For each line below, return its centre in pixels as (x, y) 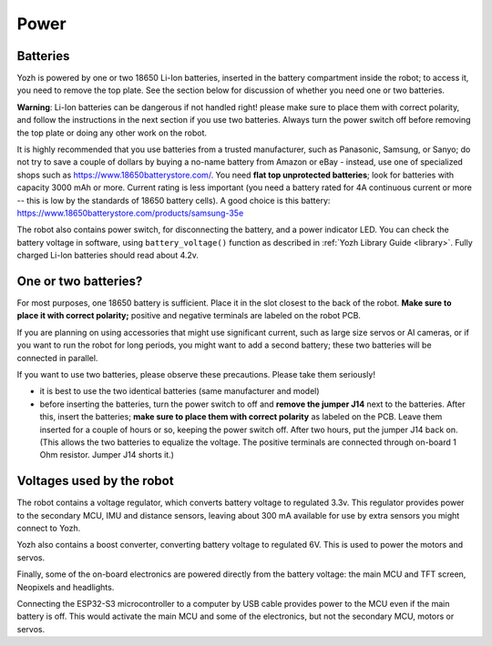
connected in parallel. (57, 358)
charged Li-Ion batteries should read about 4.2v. (108, 256)
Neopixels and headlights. (66, 587)
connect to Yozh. (49, 529)
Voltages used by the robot (95, 481)
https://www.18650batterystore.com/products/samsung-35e (130, 213)
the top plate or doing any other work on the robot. (112, 133)
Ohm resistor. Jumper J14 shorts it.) (107, 455)
